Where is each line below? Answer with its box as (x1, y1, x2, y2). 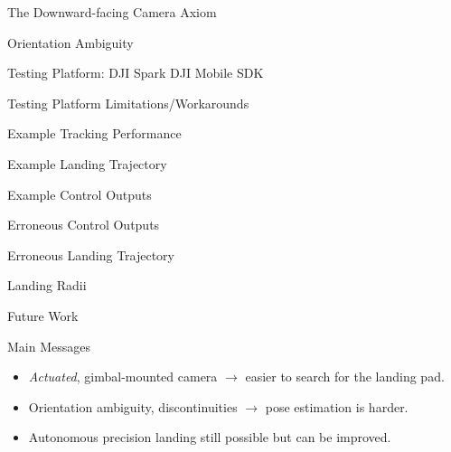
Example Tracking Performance (7, 124, 182, 143)
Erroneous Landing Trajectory (7, 245, 174, 264)
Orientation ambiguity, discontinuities (28, 397, 238, 416)
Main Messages (7, 336, 90, 355)
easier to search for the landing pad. (245, 367, 445, 386)
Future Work (7, 306, 79, 325)
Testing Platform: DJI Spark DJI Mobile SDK (7, 63, 264, 82)
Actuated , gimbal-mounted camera (28, 367, 218, 386)
